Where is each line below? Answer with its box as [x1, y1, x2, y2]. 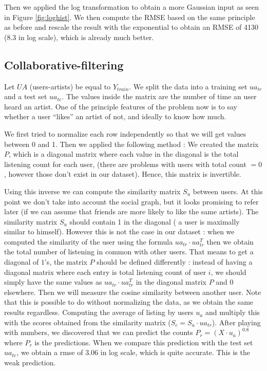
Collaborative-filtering [4, 57, 124, 72]
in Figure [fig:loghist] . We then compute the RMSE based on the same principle [4, 11, 255, 22]
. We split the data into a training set [129, 81, 247, 91]
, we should [211, 266, 246, 277]
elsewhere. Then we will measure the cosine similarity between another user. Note [4, 286, 261, 297]
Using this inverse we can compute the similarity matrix [4, 185, 181, 196]
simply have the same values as [4, 276, 102, 287]
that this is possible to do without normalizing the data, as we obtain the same [4, 296, 254, 307]
